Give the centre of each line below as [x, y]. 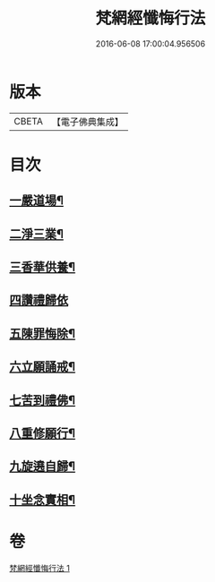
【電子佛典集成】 [87, 122]
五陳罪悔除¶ [43, 334]
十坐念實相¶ [43, 499]
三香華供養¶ [43, 267]
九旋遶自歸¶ [43, 466]
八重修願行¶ [43, 433]
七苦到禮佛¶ [43, 400]
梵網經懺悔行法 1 [39, 568]
